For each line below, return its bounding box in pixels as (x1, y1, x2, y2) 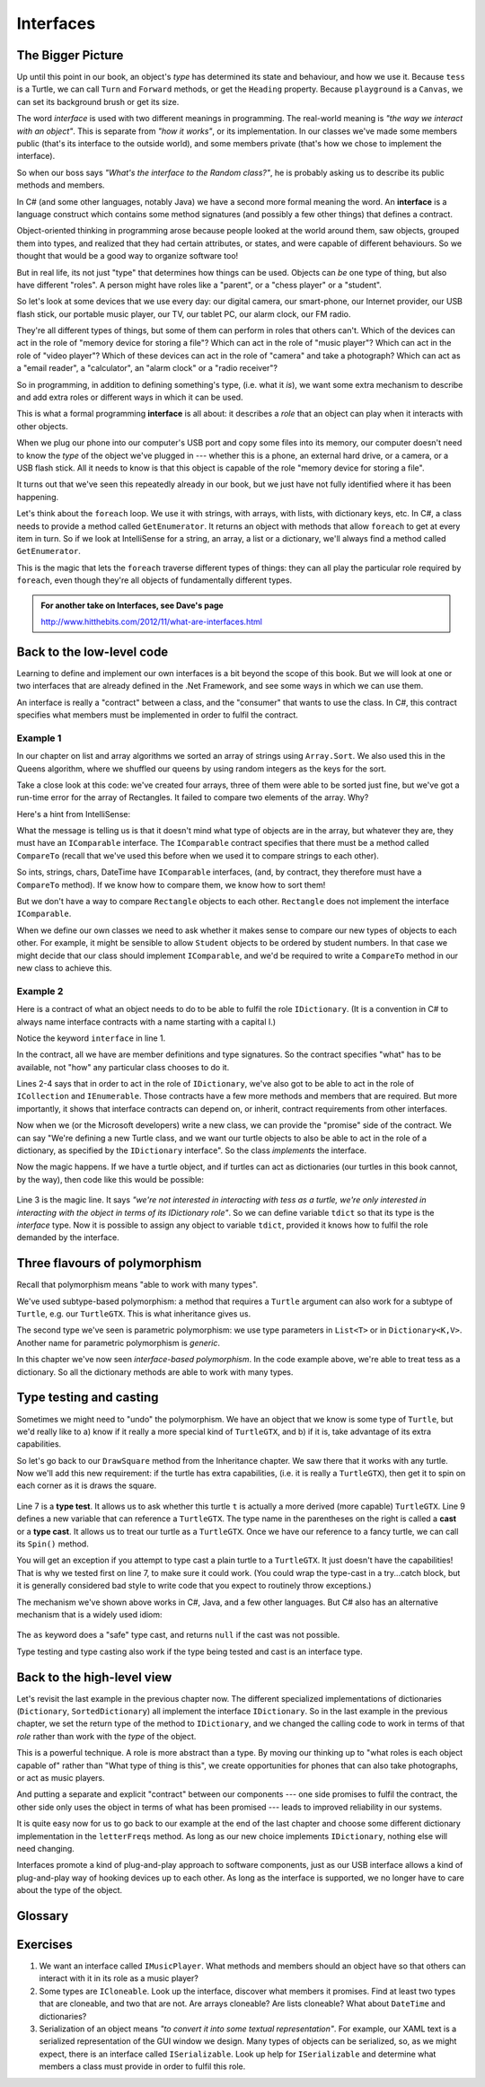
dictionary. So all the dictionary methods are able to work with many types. (16, 1366, 294, 1378)
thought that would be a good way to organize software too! (16, 251, 239, 261)
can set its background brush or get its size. (16, 96, 180, 107)
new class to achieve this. (16, 962, 112, 973)
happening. (16, 491, 58, 502)
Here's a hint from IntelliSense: (16, 808, 130, 819)
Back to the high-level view (16, 1669, 172, 1685)
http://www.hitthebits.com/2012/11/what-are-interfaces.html (40, 616, 262, 627)
